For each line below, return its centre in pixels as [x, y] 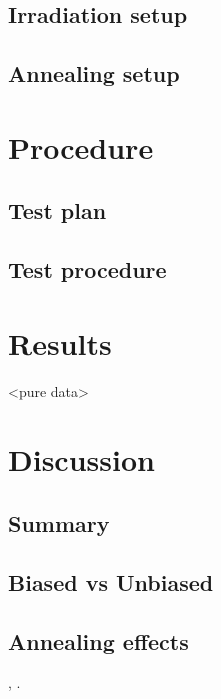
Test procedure [87, 269]
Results [60, 342]
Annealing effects [98, 640]
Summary [59, 522]
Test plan [57, 210]
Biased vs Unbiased [111, 581]
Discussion [81, 459]
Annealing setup [94, 73]
